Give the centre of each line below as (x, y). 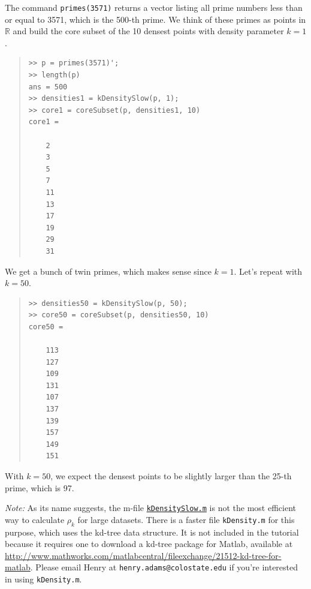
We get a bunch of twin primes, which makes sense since (108, 271)
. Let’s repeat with (268, 271)
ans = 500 (48, 87)
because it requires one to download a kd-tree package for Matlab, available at (149, 544)
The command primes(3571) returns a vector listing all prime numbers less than (154, 7)
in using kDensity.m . (43, 579)
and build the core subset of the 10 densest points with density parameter (148, 31)
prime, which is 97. (40, 487)
